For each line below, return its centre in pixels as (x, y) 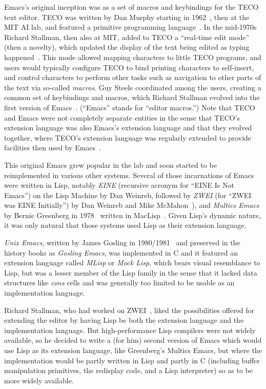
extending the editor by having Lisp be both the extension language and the (124, 320)
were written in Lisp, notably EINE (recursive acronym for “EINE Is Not (119, 185)
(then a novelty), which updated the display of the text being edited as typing (127, 47)
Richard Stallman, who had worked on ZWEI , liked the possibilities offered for (129, 310)
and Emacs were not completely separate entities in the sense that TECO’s (122, 117)
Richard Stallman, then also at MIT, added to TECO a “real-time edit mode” (127, 37)
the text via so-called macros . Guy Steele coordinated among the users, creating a (133, 87)
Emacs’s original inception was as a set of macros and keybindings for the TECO (131, 7)
